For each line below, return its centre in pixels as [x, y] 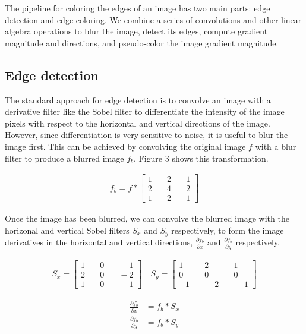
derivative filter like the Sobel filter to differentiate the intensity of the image [145, 111]
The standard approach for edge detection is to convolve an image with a [138, 100]
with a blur [276, 146]
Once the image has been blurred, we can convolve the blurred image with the [147, 218]
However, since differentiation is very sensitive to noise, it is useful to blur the [146, 135]
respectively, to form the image [228, 230]
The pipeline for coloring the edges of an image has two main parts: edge [138, 8]
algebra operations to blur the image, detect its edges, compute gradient [136, 31]
